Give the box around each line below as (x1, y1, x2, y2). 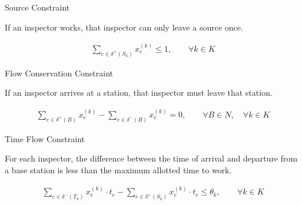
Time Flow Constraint (5, 132, 85, 144)
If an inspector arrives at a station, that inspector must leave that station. (5, 86, 273, 99)
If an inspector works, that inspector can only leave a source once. (5, 21, 243, 33)
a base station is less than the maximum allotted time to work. (5, 163, 232, 176)
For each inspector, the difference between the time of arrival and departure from (5, 152, 298, 164)
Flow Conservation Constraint (5, 66, 113, 79)
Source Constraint (5, 1, 70, 13)
